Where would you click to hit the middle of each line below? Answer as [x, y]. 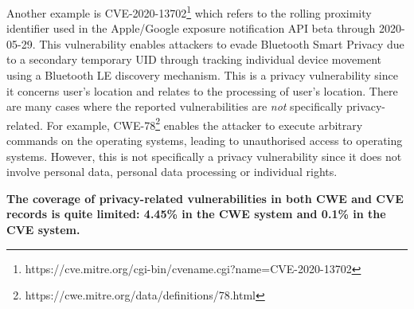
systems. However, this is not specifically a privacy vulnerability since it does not [204, 156]
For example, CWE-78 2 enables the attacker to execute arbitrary [205, 123]
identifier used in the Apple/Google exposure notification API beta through [191, 28]
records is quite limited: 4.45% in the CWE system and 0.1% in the [196, 214]
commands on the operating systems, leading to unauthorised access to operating [205, 141]
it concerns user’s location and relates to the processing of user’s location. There [202, 90]
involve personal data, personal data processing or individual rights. [172, 172]
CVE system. [43, 230]
